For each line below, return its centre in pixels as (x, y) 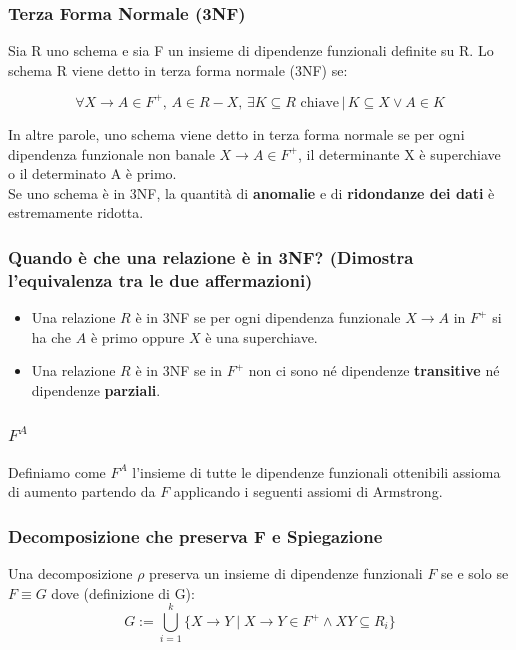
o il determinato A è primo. (92, 173)
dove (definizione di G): (123, 592)
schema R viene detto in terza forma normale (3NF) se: (178, 69)
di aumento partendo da (82, 491)
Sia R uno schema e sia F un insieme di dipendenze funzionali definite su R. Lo (251, 50)
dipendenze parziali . (96, 389)
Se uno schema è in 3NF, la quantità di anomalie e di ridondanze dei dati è (251, 192)
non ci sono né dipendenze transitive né (374, 370)
